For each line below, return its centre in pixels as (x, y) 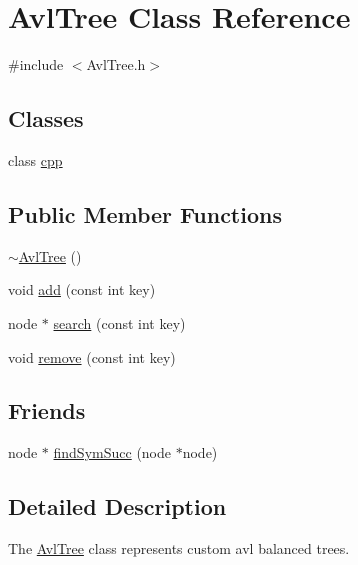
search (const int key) (119, 322)
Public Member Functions (145, 213)
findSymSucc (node (112, 452)
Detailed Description (117, 506)
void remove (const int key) (92, 356)
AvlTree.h (116, 64)
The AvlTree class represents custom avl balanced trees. (179, 548)
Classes (46, 118)
